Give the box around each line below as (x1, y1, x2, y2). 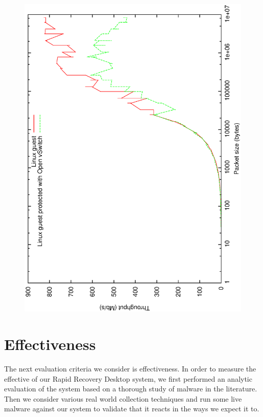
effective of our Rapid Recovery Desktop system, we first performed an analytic (4, 373, 252, 384)
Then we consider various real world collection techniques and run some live (4, 393, 242, 404)
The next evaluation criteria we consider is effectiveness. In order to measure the (4, 363, 256, 374)
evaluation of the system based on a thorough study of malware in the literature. (4, 383, 257, 394)
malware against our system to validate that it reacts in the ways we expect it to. (4, 403, 259, 414)
